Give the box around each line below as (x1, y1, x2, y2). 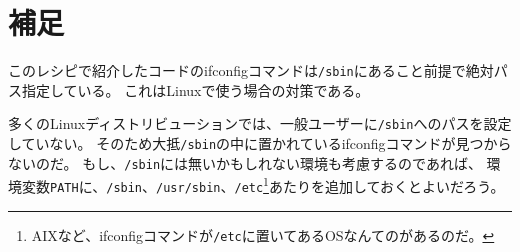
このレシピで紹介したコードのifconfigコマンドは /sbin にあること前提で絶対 (8, 60, 494, 81)
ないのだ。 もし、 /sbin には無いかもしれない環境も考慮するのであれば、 (8, 152, 482, 173)
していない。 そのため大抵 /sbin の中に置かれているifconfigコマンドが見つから (8, 133, 512, 154)
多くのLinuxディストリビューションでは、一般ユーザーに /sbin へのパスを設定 (8, 113, 512, 134)
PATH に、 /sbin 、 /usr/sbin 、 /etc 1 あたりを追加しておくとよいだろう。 (50, 173, 505, 196)
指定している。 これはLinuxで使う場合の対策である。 (21, 79, 370, 100)
